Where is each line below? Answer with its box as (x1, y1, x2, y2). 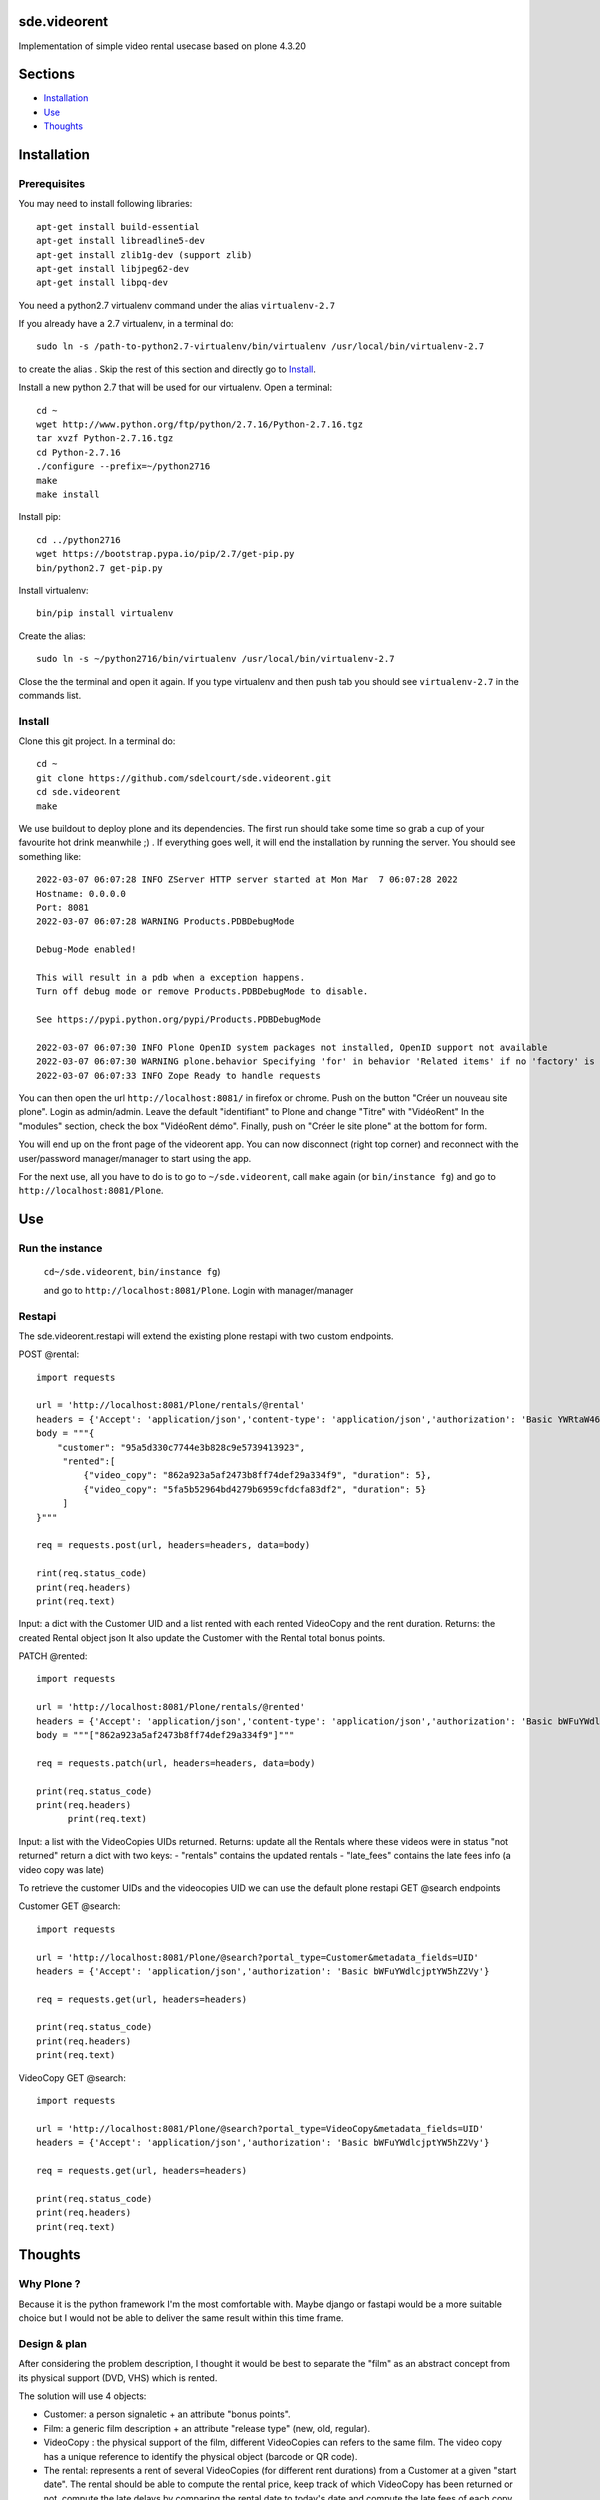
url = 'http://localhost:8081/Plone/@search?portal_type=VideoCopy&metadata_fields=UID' (36, 2123, 485, 2134)
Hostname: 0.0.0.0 (36, 888, 127, 899)
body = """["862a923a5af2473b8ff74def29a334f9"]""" (36, 1730, 295, 1741)
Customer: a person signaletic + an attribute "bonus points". (43, 2408, 291, 2420)
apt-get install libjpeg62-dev (36, 263, 190, 274)
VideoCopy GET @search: (18, 2071, 127, 2084)
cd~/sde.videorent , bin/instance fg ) (43, 1266, 221, 1278)
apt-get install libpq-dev (36, 277, 169, 289)
